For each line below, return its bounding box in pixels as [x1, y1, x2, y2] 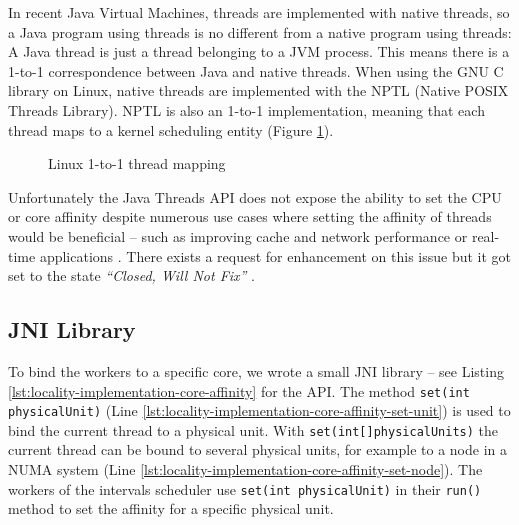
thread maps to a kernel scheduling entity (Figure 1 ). [8, 119, 334, 140]
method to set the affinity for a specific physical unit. [8, 498, 334, 519]
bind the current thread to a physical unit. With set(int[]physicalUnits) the [8, 419, 499, 440]
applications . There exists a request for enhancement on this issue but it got [39, 245, 512, 266]
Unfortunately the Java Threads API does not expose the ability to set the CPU [8, 186, 502, 207]
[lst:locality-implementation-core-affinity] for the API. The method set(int [8, 380, 470, 401]
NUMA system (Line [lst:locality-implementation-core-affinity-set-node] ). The [8, 459, 483, 480]
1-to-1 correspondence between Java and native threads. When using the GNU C [8, 60, 504, 81]
